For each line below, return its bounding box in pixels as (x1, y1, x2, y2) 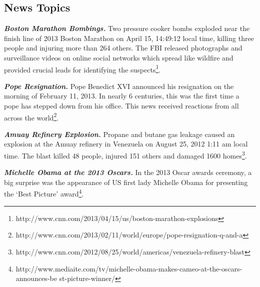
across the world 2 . (4, 110, 59, 122)
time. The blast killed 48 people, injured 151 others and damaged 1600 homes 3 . (4, 149, 247, 160)
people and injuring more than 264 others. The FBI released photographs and (4, 42, 242, 53)
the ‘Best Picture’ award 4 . (4, 187, 84, 199)
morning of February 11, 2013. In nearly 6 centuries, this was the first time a (4, 90, 239, 101)
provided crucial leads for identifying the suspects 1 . (4, 62, 161, 74)
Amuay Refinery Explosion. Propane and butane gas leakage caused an (4, 128, 235, 139)
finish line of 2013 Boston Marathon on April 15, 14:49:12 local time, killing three (4, 32, 254, 43)
